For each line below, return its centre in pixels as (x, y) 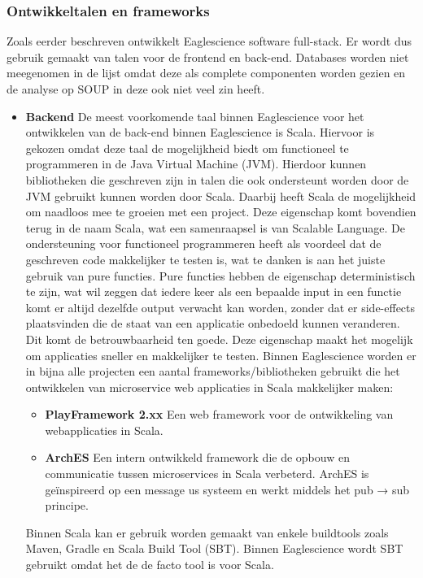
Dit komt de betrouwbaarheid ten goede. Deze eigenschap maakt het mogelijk (219, 339)
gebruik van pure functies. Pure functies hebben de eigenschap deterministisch (220, 275)
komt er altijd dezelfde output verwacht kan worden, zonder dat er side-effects (220, 307)
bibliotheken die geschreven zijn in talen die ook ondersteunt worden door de (217, 179)
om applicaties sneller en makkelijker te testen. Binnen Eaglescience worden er (221, 355)
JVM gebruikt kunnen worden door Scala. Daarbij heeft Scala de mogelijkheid (221, 196)
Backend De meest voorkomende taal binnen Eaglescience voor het (195, 116)
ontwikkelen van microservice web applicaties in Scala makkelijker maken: (209, 387)
